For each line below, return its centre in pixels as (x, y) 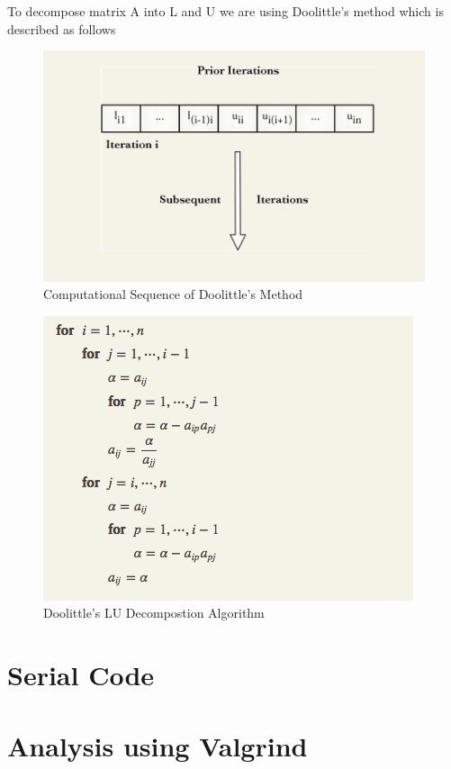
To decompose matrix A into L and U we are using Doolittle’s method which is (225, 11)
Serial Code (81, 675)
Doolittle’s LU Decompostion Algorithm (154, 613)
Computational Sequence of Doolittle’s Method (173, 294)
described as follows (62, 28)
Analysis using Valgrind (158, 745)
